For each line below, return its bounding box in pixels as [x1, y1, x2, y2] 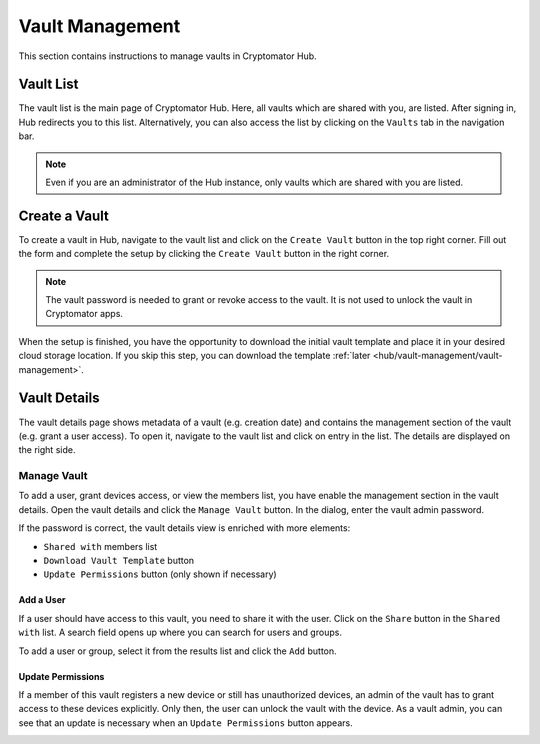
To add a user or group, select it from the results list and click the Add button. [18, 645, 337, 657]
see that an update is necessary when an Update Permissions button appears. [18, 716, 354, 729]
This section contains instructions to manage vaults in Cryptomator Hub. [18, 50, 317, 62]
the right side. [18, 444, 76, 456]
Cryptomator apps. [45, 308, 124, 320]
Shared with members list [43, 540, 158, 552]
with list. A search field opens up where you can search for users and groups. [18, 626, 342, 639]
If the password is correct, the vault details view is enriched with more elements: [18, 522, 351, 534]
